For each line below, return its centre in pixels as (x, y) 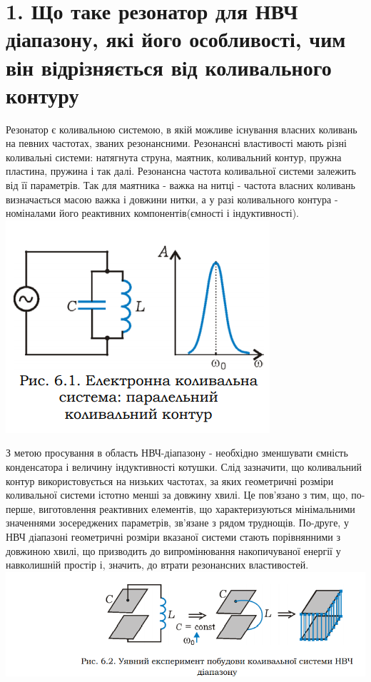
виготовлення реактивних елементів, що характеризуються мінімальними (197, 508)
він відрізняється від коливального (169, 67)
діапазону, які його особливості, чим (176, 39)
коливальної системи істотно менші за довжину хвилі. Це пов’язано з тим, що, (177, 495)
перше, (21, 508)
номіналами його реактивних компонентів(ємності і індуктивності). (152, 213)
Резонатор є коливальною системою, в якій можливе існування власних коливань (182, 129)
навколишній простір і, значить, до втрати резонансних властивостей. (157, 565)
